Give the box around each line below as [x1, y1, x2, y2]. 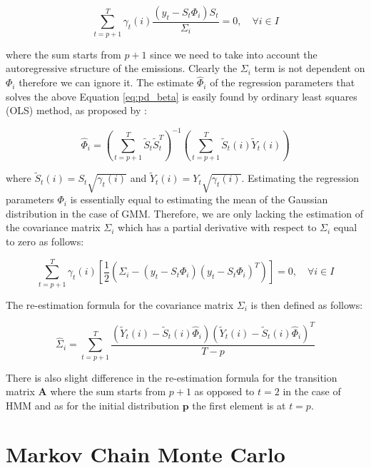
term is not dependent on [254, 61, 365, 76]
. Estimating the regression [241, 171, 360, 185]
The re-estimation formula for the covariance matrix [6, 297, 234, 312]
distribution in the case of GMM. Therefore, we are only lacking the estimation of [6, 205, 363, 220]
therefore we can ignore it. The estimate [19, 75, 194, 90]
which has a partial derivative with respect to [118, 220, 317, 235]
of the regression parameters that [210, 75, 355, 90]
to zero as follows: [6, 233, 84, 248]
